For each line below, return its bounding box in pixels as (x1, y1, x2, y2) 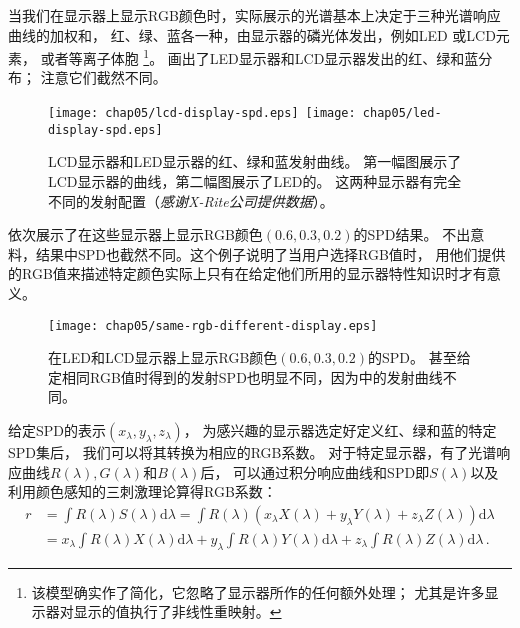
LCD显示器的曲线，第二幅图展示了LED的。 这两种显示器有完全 (48, 170, 462, 191)
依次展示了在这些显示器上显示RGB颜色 (8, 224, 263, 245)
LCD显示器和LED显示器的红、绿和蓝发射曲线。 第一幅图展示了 (48, 151, 462, 172)
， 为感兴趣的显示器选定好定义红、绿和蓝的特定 (183, 419, 497, 440)
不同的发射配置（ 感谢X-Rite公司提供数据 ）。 (48, 190, 334, 211)
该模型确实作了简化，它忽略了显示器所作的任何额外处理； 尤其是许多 (31, 581, 485, 602)
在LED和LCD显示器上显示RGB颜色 (48, 347, 278, 368)
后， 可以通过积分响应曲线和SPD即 (200, 461, 430, 482)
